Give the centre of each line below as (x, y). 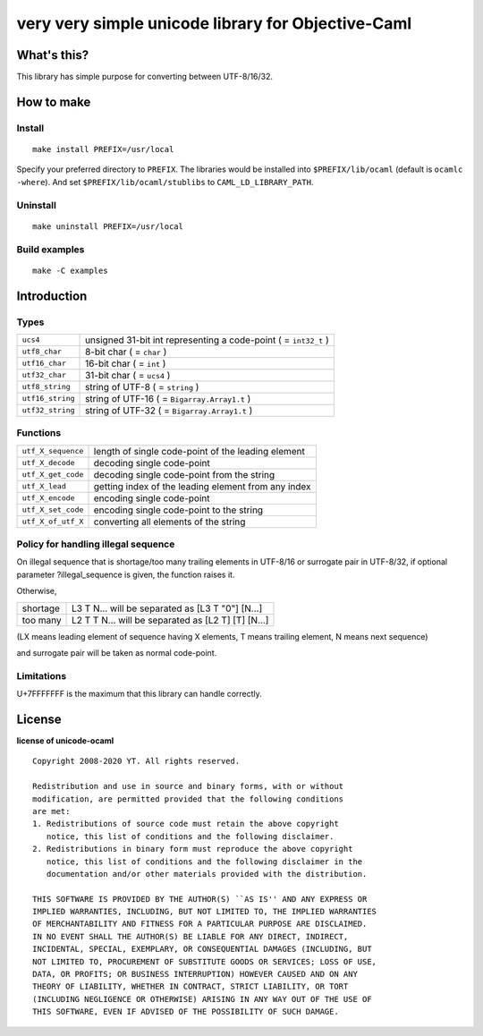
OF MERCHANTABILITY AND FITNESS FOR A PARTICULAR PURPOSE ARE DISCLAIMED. (200, 924)
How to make (54, 102)
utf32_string (48, 410)
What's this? (53, 55)
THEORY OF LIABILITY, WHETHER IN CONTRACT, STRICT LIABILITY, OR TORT (191, 987)
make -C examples (70, 270)
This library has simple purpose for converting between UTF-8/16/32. (144, 77)
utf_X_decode (48, 463)
